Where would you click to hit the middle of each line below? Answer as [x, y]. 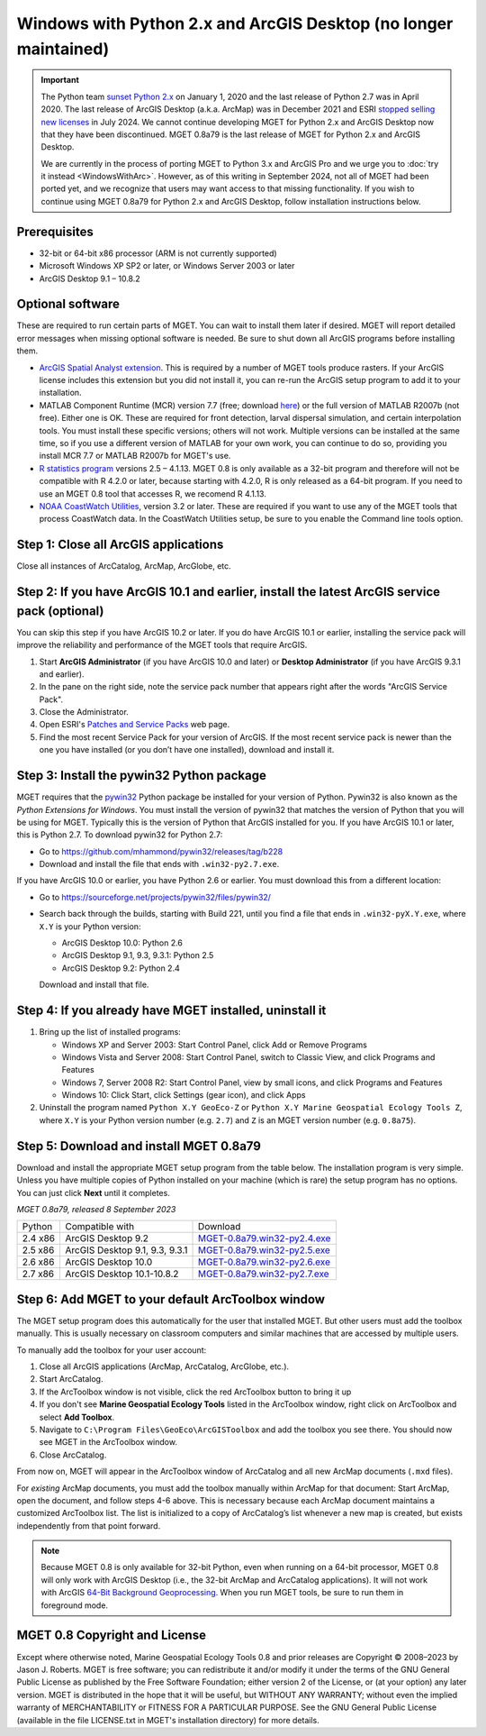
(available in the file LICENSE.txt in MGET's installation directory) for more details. [168, 1720]
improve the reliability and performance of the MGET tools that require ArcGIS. [162, 645]
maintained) [63, 49]
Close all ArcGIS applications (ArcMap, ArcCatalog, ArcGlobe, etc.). [164, 1366]
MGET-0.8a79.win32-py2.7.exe [264, 1274]
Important [60, 80]
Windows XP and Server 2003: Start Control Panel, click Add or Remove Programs [215, 1045]
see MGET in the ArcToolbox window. [108, 1442]
